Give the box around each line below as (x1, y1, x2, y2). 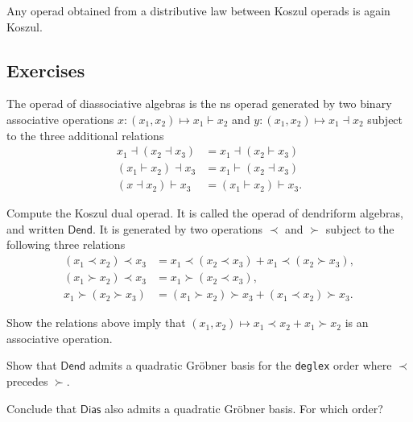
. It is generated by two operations (93, 220, 263, 237)
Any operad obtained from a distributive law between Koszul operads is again (6, 2, 390, 19)
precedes (6, 372, 48, 389)
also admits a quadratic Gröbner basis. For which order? (105, 399, 383, 416)
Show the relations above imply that (6, 314, 186, 331)
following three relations (6, 236, 126, 253)
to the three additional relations (6, 126, 164, 143)
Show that (6, 357, 57, 374)
